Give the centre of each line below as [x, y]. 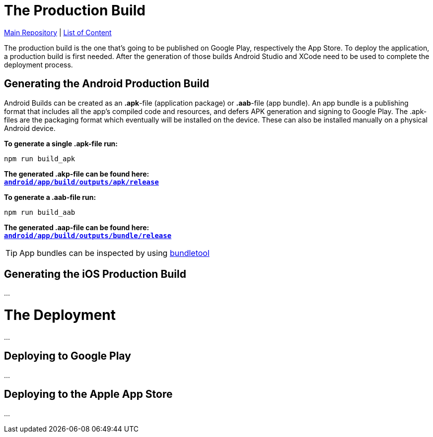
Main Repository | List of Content [58, 32]
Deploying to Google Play [68, 356]
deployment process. [38, 64]
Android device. [30, 128]
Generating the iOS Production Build [95, 274]
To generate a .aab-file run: [50, 197]
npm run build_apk [40, 158]
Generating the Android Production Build [107, 84]
